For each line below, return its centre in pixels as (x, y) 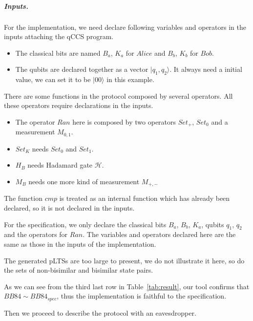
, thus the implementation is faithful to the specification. (142, 296)
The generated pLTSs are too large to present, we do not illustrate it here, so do (124, 260)
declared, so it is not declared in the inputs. (69, 208)
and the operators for (36, 234)
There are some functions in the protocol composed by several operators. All (118, 96)
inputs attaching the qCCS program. (59, 36)
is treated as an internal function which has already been (145, 198)
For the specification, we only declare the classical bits (85, 224)
